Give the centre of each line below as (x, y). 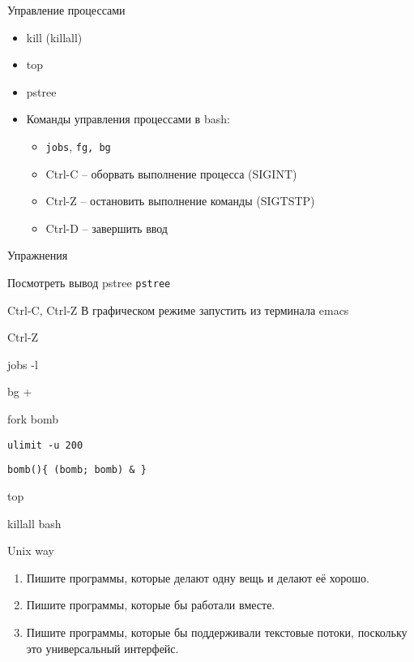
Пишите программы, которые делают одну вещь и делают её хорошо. (198, 577)
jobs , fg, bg (78, 146)
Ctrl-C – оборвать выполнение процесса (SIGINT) (171, 173)
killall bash (34, 523)
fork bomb (33, 419)
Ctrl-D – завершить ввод (107, 228)
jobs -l (23, 364)
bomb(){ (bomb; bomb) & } (77, 470)
